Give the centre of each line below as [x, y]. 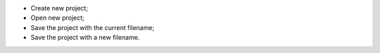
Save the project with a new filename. [85, 38]
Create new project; [59, 8]
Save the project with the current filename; [93, 27]
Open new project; [57, 18]
